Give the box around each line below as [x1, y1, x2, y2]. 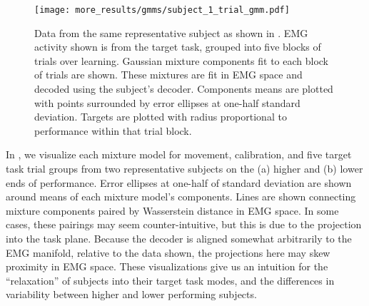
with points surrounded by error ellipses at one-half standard [34, 95, 300, 110]
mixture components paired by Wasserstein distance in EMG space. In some [6, 203, 339, 218]
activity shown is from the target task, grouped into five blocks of [34, 39, 321, 54]
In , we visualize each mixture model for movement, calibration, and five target [6, 147, 352, 162]
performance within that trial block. [34, 123, 192, 138]
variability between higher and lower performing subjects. [6, 287, 257, 302]
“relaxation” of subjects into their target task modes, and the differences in [6, 272, 335, 287]
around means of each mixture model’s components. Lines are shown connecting [6, 189, 356, 204]
